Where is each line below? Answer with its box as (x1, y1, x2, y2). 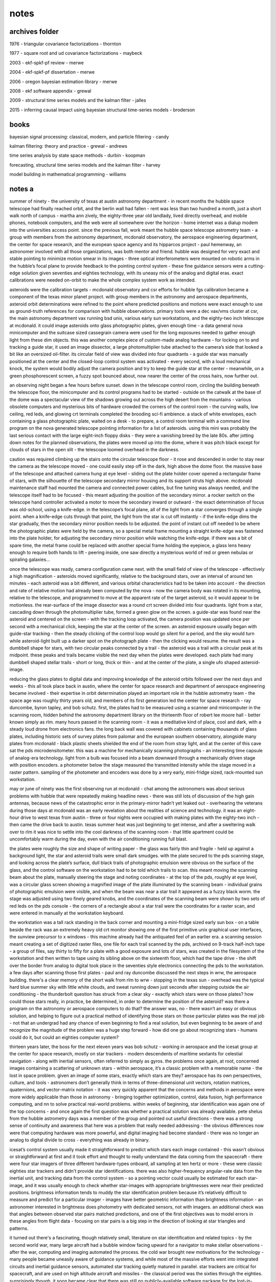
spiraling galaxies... (9, 556, 51, 563)
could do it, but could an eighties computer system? (9, 1034, 119, 1040)
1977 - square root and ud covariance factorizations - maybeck (9, 50, 143, 56)
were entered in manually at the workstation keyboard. (9, 910, 125, 916)
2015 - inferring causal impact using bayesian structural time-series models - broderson (9, 107, 195, 113)
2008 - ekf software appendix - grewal (9, 88, 91, 94)
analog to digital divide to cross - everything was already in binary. (9, 1137, 150, 1143)
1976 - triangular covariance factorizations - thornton (9, 41, 121, 47)
